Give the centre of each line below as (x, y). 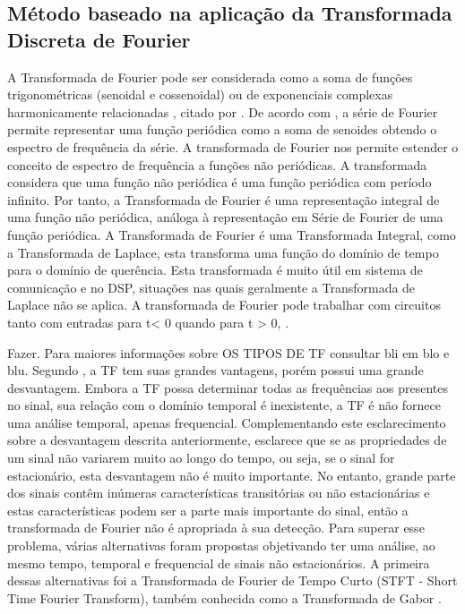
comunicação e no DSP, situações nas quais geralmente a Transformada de (211, 287)
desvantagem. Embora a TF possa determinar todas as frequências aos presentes (228, 387)
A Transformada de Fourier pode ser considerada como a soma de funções (210, 77)
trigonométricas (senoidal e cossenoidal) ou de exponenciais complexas (200, 94)
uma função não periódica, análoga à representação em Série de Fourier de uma (225, 217)
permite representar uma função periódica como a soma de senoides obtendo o (222, 129)
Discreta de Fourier (99, 39)
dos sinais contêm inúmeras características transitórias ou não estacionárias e (219, 493)
